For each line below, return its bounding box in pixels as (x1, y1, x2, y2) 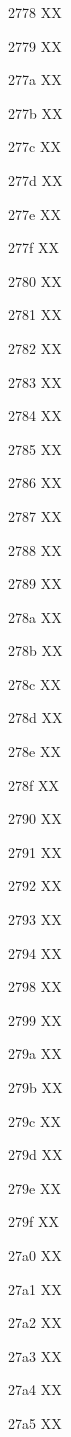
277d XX (8, 169, 63, 190)
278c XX (8, 673, 61, 694)
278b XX (8, 640, 63, 661)
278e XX (8, 741, 61, 762)
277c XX (8, 136, 61, 157)
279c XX (8, 1110, 61, 1131)
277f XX (8, 237, 59, 258)
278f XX (8, 774, 59, 795)
